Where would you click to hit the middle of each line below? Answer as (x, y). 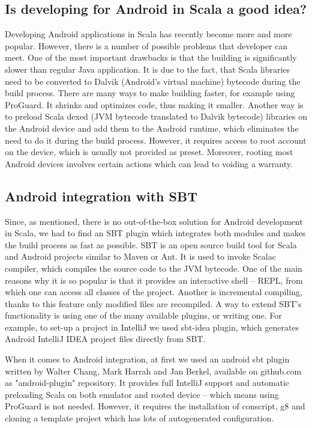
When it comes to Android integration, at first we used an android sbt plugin (147, 359)
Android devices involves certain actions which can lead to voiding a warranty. (149, 163)
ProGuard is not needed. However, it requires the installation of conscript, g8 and (155, 406)
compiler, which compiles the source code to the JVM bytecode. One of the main (154, 268)
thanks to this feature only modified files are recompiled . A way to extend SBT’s (153, 303)
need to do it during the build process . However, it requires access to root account (156, 140)
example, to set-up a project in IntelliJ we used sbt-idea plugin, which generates (152, 327)
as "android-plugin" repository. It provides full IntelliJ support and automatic (147, 383)
